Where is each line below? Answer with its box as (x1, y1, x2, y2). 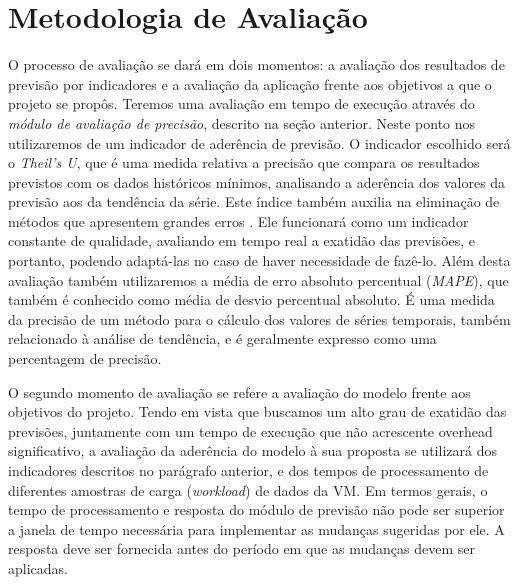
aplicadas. (8, 557, 68, 578)
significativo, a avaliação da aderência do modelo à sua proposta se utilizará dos (8, 440, 497, 461)
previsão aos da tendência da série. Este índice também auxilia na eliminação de (8, 191, 500, 212)
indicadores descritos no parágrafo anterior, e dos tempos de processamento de (8, 460, 489, 480)
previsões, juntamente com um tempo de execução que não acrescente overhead (8, 420, 493, 441)
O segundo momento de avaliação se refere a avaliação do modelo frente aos (8, 381, 471, 402)
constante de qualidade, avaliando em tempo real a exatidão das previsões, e (8, 230, 476, 251)
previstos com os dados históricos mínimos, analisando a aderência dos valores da (8, 171, 506, 192)
